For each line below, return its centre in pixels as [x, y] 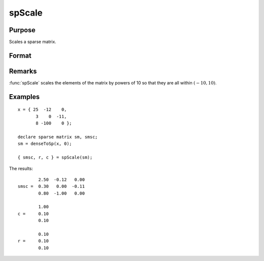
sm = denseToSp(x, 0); [45, 144]
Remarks [23, 71]
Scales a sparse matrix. [33, 42]
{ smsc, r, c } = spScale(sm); [55, 158]
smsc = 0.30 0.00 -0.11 [51, 186]
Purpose [22, 30]
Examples [24, 97]
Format [20, 55]
